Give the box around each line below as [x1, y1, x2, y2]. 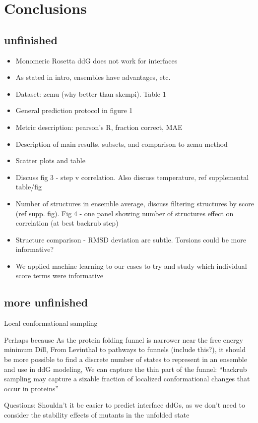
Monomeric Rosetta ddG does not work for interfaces [15, 55, 178, 65]
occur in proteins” [4, 383, 59, 393]
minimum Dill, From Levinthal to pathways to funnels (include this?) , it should [4, 344, 246, 355]
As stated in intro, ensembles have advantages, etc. [15, 72, 171, 82]
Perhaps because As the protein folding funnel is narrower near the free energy [4, 334, 243, 345]
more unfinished [4, 295, 88, 310]
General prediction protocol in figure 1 [15, 105, 133, 116]
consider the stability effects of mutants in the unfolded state [4, 410, 190, 420]
